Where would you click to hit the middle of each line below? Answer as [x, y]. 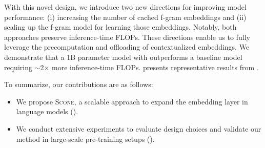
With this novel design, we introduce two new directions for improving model [125, 7]
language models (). [47, 111]
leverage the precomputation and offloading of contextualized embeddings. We [127, 47]
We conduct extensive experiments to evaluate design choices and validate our [139, 128]
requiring [18, 67]
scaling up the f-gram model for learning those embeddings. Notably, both [120, 27]
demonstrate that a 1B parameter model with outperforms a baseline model [123, 57]
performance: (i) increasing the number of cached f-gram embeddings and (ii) [125, 17]
